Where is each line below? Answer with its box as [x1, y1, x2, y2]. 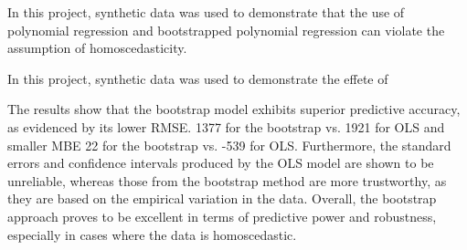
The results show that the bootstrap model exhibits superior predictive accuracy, [7, 99, 461, 119]
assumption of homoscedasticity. [7, 38, 187, 57]
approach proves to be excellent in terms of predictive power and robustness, [7, 206, 437, 225]
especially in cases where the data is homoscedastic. [7, 224, 297, 244]
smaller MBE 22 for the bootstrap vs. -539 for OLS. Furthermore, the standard [7, 135, 451, 154]
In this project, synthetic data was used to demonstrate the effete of [7, 68, 388, 88]
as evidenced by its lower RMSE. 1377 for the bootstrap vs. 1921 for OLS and [7, 117, 445, 136]
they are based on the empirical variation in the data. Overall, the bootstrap [7, 189, 437, 208]
